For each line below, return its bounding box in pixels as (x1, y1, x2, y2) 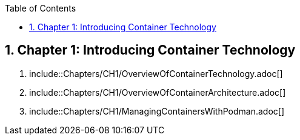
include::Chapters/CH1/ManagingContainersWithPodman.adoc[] (29, 105, 284, 116)
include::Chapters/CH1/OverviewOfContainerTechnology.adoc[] (29, 68, 283, 79)
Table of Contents (5, 3, 76, 13)
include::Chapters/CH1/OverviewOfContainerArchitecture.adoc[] (29, 87, 286, 98)
